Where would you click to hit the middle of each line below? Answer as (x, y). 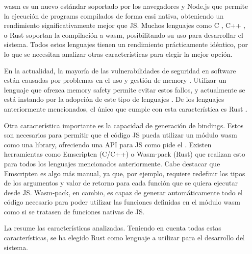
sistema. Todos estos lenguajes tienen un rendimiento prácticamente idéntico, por (126, 44)
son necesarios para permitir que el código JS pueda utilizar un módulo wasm (121, 135)
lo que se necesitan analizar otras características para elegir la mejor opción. (118, 54)
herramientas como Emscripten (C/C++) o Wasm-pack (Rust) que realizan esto (125, 154)
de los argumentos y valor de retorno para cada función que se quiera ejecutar (121, 183)
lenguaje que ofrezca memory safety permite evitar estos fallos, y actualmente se (125, 89)
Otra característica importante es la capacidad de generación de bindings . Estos (124, 125)
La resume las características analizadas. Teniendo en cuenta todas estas (113, 228)
